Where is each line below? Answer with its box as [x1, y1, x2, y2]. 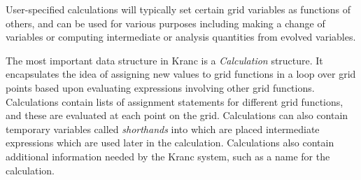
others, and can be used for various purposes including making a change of [6, 15, 325, 30]
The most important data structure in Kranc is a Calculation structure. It [6, 53, 323, 67]
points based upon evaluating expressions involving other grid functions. [6, 80, 315, 95]
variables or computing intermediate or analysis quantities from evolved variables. [6, 29, 356, 44]
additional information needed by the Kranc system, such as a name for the [6, 148, 330, 163]
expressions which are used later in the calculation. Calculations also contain [6, 135, 334, 150]
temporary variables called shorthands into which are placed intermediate [6, 121, 320, 136]
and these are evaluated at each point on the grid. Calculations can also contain [6, 108, 348, 123]
